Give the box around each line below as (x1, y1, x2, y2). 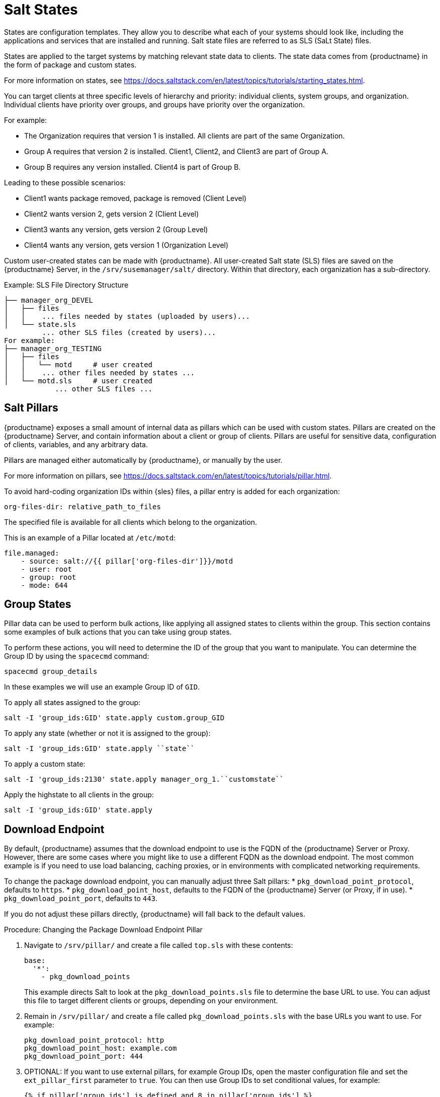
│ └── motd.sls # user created (4, 376, 153, 385)
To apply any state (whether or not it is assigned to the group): (4, 729, 211, 738)
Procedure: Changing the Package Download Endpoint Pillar (4, 925, 203, 934)
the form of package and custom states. (4, 60, 137, 69)
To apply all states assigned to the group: (4, 698, 141, 707)
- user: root (21, 565, 72, 573)
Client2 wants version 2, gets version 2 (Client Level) (24, 209, 199, 218)
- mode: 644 (21, 581, 68, 589)
